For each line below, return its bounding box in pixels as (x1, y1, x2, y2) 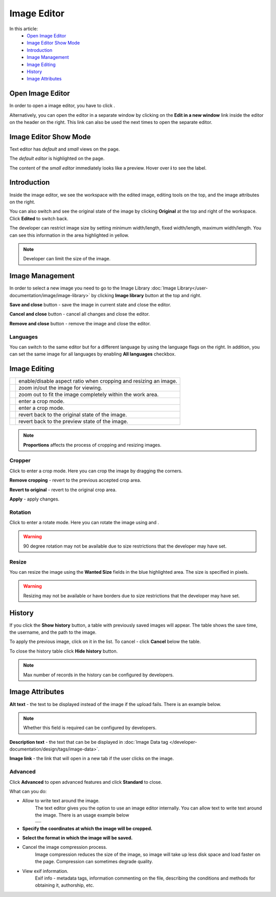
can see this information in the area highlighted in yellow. (9, 232, 130, 238)
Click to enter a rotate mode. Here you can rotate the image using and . (9, 519, 159, 526)
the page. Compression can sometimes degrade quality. (35, 859, 153, 865)
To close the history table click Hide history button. (9, 648, 118, 654)
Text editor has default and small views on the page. (9, 146, 120, 152)
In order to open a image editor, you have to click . (9, 102, 115, 109)
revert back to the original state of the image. (18, 411, 127, 419)
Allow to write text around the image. (22, 798, 100, 804)
